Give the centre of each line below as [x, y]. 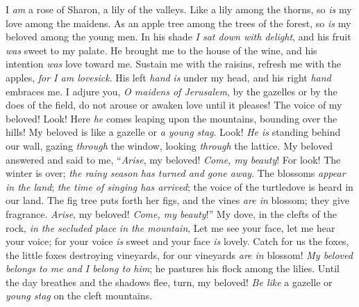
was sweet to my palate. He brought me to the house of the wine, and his [161, 50]
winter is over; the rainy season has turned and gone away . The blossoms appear [176, 173]
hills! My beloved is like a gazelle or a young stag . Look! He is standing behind [173, 132]
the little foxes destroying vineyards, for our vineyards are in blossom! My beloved [179, 254]
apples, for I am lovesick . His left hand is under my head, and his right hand [168, 77]
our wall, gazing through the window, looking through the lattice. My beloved [169, 145]
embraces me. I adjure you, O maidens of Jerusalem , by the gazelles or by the [172, 91]
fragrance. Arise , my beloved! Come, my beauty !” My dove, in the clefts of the [171, 213]
